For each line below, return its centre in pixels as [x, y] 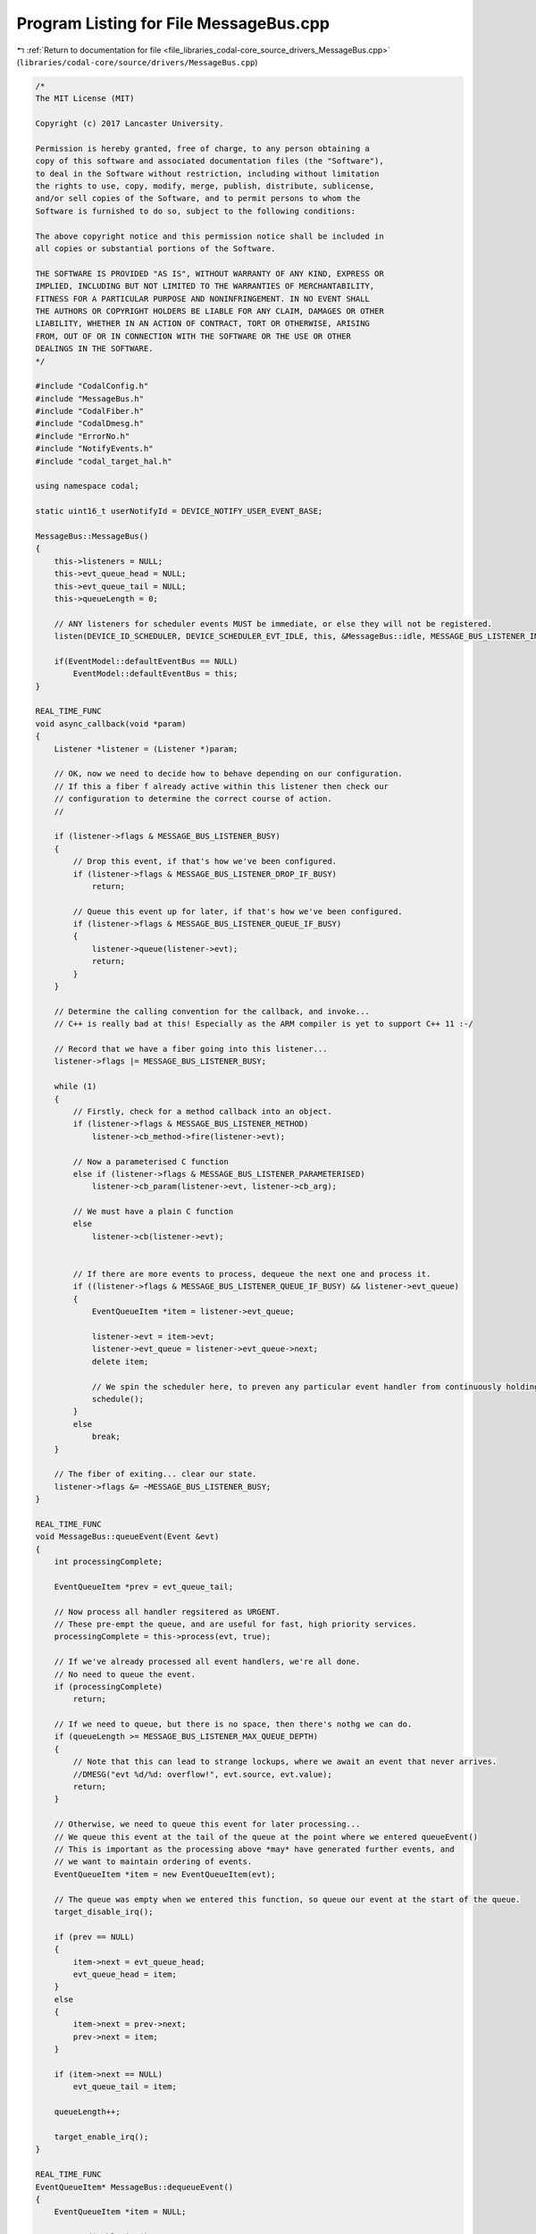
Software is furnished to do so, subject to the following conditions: [196, 211]
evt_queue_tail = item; [125, 2087]
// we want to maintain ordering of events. [153, 1862]
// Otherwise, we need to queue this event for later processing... [207, 1824]
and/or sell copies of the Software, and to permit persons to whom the [198, 198]
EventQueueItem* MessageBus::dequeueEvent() [134, 2187]
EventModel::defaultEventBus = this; [155, 674]
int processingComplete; [109, 1562]
